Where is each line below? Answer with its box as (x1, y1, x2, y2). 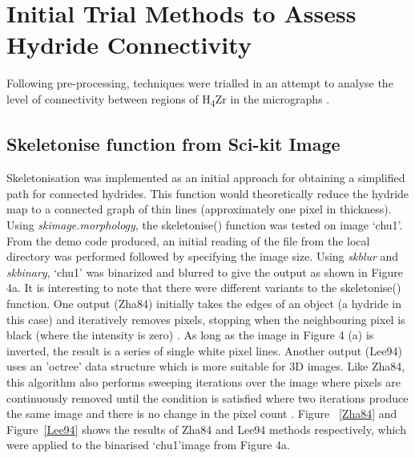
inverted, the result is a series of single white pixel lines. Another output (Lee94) (6, 342, 402, 359)
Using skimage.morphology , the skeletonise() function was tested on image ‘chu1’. (6, 217, 403, 233)
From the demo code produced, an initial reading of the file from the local (6, 232, 370, 249)
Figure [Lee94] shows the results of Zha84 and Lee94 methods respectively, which (6, 420, 406, 437)
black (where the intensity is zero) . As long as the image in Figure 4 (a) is (6, 326, 374, 343)
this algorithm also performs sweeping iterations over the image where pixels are (6, 373, 401, 390)
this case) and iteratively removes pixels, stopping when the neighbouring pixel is (6, 310, 405, 327)
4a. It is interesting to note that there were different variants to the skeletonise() (6, 279, 401, 296)
